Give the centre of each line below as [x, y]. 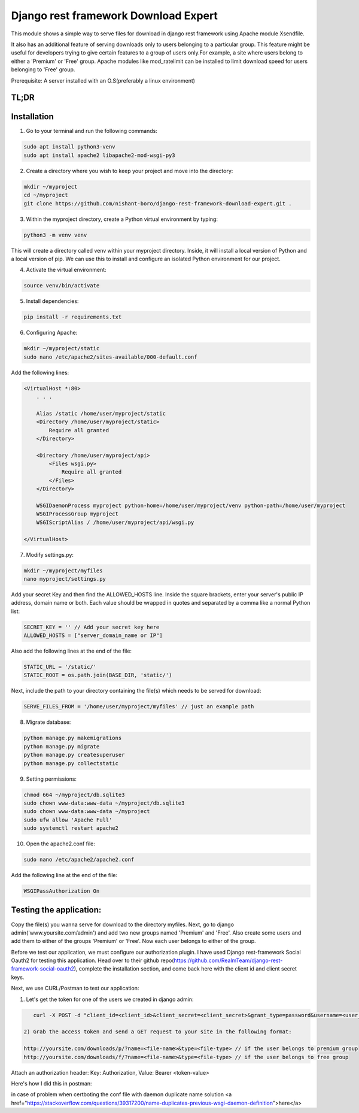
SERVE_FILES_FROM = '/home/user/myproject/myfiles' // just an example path [139, 707]
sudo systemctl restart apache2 [71, 828]
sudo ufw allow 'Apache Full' [68, 820]
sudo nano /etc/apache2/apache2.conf [79, 860]
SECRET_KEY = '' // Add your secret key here [92, 627]
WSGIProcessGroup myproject [77, 514]
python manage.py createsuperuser [74, 755]
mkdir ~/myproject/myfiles [63, 571]
